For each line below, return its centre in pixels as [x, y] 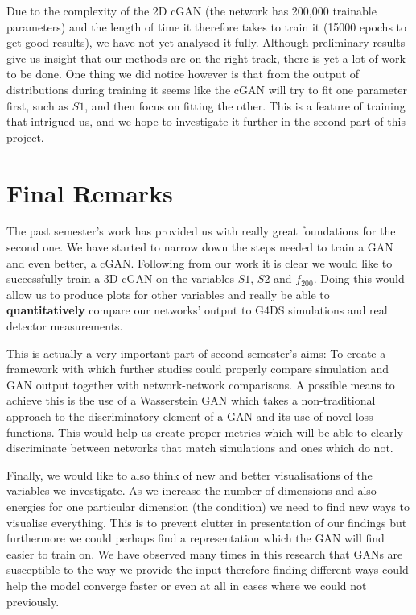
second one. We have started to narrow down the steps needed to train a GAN [200, 247]
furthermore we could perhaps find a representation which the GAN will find [196, 538]
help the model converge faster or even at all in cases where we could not [187, 585]
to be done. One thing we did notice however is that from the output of [183, 74]
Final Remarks [90, 192]
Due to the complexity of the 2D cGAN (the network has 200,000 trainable [192, 10]
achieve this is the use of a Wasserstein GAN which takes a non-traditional [191, 400]
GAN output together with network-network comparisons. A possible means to [201, 384]
